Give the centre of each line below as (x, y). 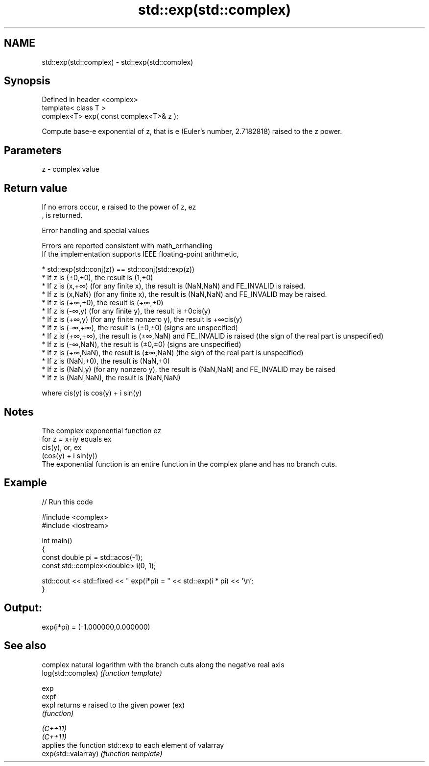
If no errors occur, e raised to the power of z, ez (119, 207)
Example (25, 483)
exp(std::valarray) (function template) (102, 753)
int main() (57, 540)
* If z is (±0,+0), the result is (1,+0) (97, 278)
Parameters (33, 150)
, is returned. (62, 215)
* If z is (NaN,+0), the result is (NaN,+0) (106, 361)
